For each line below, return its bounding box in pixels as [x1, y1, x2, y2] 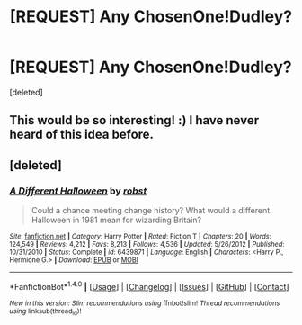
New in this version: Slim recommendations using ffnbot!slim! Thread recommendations [9, 299, 280, 308]
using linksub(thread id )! [9, 306, 82, 317]
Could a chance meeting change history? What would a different [31, 205, 271, 216]
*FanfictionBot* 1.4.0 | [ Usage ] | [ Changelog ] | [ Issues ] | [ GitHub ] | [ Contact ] [9, 280, 289, 292]
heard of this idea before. [9, 127, 155, 142]
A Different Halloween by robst [9, 185, 147, 197]
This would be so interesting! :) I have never [9, 113, 259, 128]
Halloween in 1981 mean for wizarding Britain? [31, 214, 202, 226]
